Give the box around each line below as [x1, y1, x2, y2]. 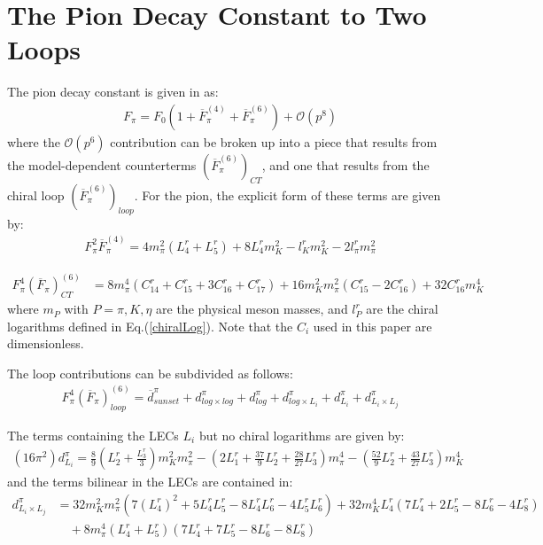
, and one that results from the [261, 155, 430, 174]
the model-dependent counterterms [7, 155, 197, 174]
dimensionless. [7, 334, 84, 353]
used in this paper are [313, 316, 432, 335]
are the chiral [366, 300, 438, 318]
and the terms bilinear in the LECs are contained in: [7, 472, 293, 491]
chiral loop [7, 185, 65, 204]
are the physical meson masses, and [156, 300, 348, 318]
